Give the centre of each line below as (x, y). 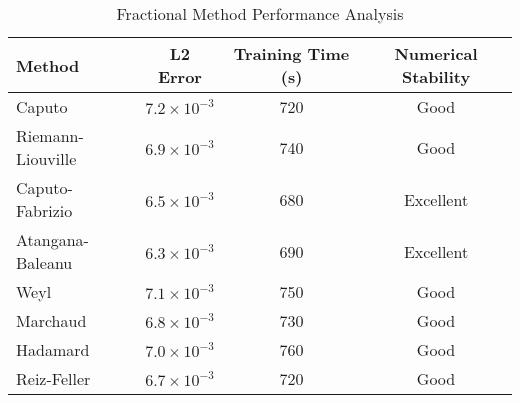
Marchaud (51, 320)
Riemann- (50, 135)
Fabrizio (44, 210)
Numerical (436, 53)
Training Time (291, 53)
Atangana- (52, 239)
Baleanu (44, 262)
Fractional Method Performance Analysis (260, 13)
